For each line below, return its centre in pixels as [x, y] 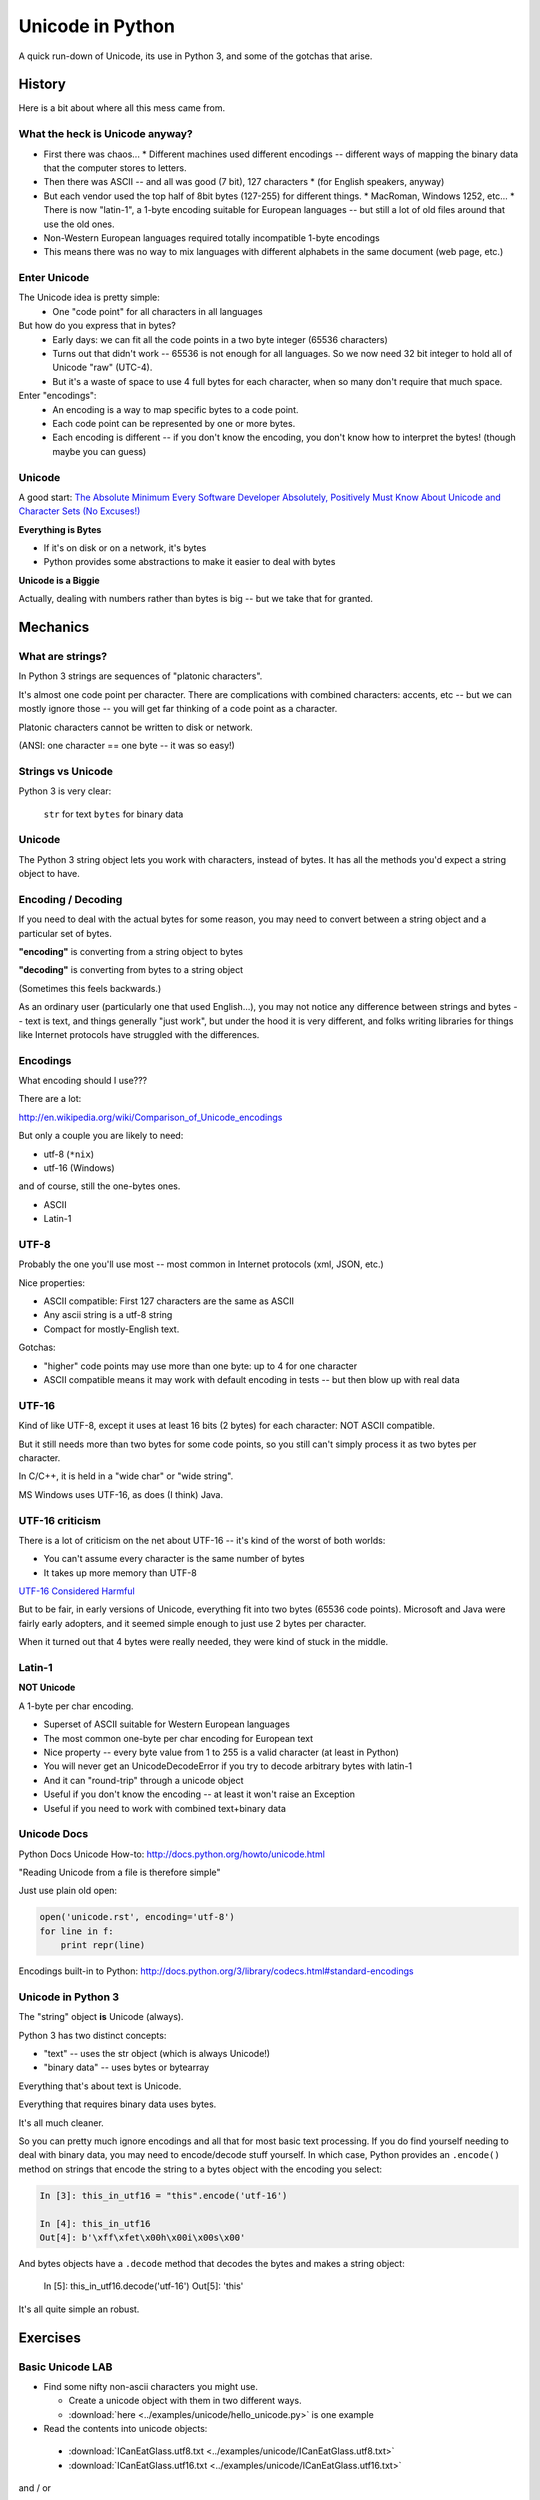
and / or [35, 2488]
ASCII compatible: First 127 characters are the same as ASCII [169, 1301]
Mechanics [54, 627]
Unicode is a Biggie [59, 580]
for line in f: [76, 1931]
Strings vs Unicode [66, 771]
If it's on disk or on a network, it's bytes [125, 548]
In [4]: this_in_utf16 [95, 2223]
